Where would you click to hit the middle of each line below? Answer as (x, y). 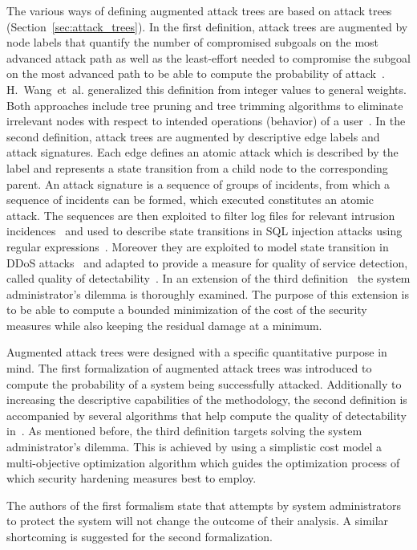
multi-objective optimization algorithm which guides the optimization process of (203, 462)
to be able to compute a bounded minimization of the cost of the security (187, 310)
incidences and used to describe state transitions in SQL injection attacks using (204, 231)
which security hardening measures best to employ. (132, 478)
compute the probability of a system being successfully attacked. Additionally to (204, 383)
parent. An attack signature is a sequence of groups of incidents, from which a (198, 183)
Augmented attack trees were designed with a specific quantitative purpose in (197, 352)
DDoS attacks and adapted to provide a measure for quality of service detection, (207, 262)
